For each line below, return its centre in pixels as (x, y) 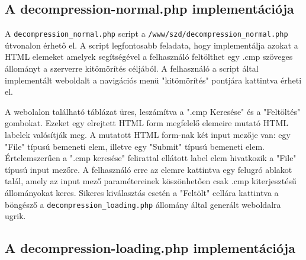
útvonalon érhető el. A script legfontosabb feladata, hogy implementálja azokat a (152, 45)
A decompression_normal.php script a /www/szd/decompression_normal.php (146, 33)
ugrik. (15, 216)
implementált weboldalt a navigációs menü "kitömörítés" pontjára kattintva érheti (153, 80)
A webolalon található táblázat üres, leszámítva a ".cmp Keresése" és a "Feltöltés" (153, 111)
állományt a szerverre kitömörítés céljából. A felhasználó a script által (132, 68)
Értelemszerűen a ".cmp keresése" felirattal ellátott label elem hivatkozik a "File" (151, 158)
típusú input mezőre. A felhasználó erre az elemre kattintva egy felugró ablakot (149, 169)
